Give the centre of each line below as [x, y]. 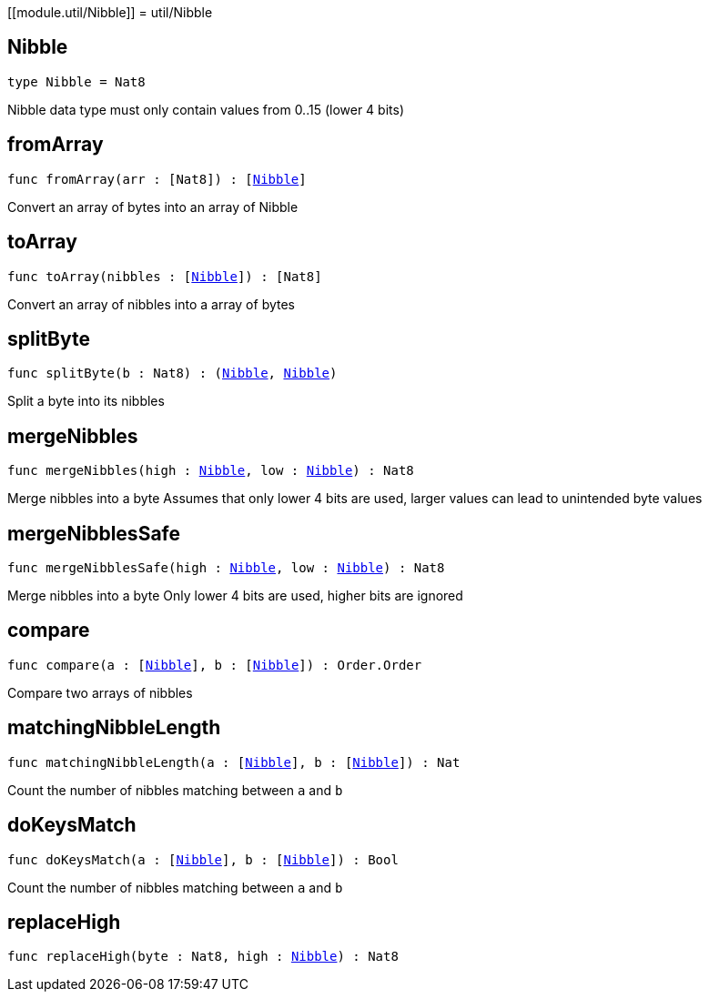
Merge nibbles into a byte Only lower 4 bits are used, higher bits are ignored [235, 596]
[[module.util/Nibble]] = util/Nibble [110, 12]
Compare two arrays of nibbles [100, 692]
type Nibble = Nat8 [76, 81]
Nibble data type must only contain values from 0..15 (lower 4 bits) [206, 109]
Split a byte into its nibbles [86, 401]
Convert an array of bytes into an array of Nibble [153, 207]
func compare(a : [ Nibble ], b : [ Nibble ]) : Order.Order [215, 665]
